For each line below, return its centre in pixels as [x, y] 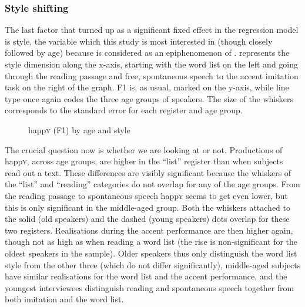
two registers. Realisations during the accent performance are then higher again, [149, 230]
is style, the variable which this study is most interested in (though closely [139, 41]
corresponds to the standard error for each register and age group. [124, 110]
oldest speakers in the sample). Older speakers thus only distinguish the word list [151, 253]
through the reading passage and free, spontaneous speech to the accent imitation [152, 75]
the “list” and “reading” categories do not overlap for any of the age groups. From [152, 184]
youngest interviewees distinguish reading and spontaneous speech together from [150, 287]
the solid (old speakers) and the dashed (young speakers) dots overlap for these [147, 219]
